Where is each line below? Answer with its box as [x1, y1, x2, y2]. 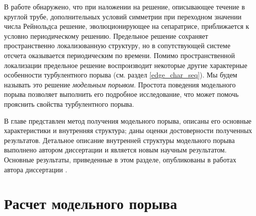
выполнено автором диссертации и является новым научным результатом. [4, 144, 227, 155]
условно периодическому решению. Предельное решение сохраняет [4, 30, 208, 41]
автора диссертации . [4, 164, 68, 174]
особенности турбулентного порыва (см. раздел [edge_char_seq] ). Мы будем [4, 70, 238, 80]
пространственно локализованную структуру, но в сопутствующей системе [4, 40, 231, 51]
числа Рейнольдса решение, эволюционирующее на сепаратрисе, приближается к [4, 21, 250, 31]
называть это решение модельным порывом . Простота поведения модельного [4, 79, 236, 89]
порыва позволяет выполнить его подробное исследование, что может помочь [4, 89, 239, 99]
